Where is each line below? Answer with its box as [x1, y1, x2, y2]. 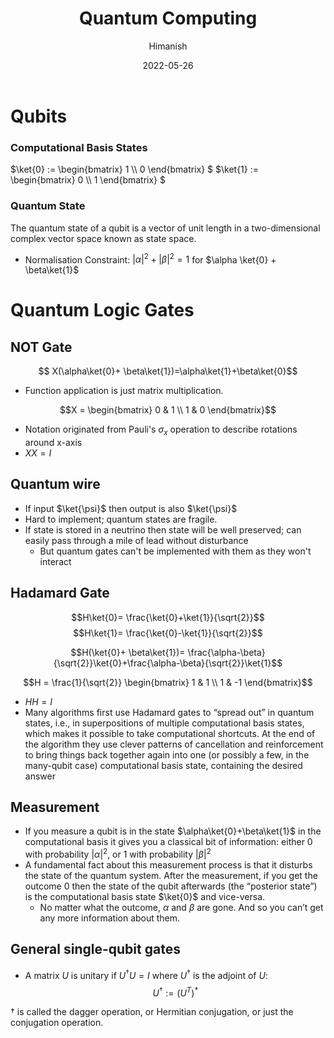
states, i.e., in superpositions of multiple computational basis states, [24, 717, 305, 729]
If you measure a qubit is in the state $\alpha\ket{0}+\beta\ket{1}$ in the [24, 825, 322, 837]
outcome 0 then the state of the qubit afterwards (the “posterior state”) [24, 880, 318, 892]
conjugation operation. [10, 1017, 104, 1029]
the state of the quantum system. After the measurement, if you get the [24, 870, 318, 882]
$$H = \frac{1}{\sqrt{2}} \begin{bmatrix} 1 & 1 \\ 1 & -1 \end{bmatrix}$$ [23, 676, 313, 688]
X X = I [24, 447, 52, 459]
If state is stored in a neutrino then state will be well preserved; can [24, 523, 302, 536]
